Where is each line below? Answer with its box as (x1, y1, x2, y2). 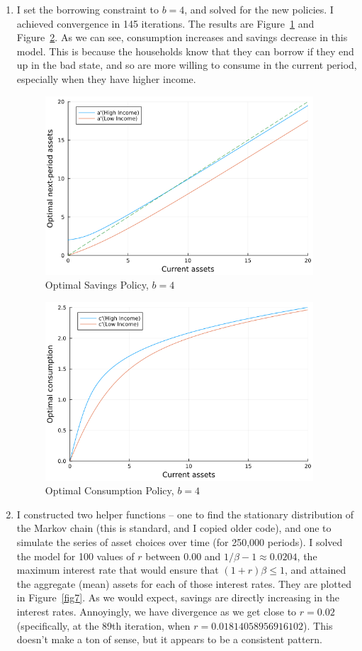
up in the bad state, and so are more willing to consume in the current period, (16, 57, 357, 72)
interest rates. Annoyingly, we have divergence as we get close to (16, 604, 297, 618)
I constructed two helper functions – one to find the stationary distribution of (16, 506, 354, 521)
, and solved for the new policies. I (184, 2, 334, 16)
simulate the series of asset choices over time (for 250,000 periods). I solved (16, 535, 343, 550)
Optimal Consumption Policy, (45, 483, 174, 498)
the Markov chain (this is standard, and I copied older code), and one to (16, 521, 332, 535)
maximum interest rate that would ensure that (16, 562, 219, 577)
